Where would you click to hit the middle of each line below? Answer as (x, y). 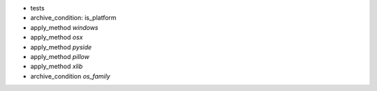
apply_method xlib (57, 67)
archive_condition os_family (71, 76)
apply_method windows (64, 27)
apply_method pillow (60, 56)
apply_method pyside (61, 47)
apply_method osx (57, 38)
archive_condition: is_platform (73, 18)
